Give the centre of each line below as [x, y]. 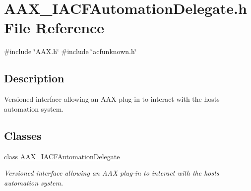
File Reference [54, 28]
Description [34, 78]
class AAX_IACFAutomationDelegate [62, 156]
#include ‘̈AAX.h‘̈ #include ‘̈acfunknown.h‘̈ [70, 51]
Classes [23, 135]
